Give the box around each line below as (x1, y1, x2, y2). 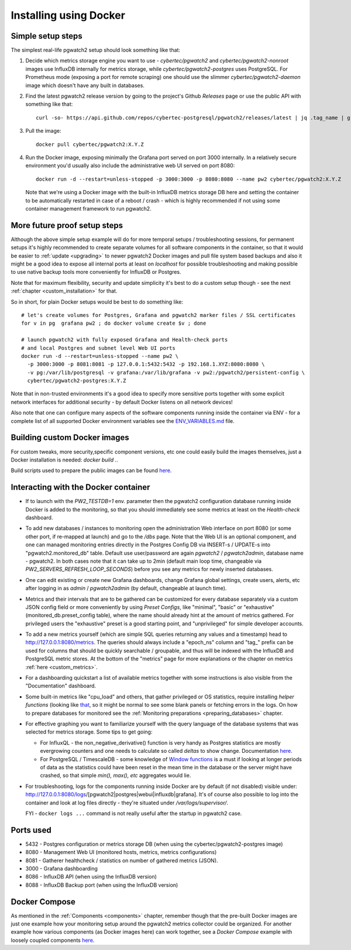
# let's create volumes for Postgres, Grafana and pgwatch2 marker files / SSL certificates (21, 312, 296, 318)
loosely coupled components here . (11, 937, 95, 944)
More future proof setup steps (11, 220, 123, 230)
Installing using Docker (11, 9, 126, 22)
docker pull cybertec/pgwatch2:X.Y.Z (36, 141, 144, 147)
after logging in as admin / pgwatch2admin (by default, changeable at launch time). (25, 585, 227, 592)
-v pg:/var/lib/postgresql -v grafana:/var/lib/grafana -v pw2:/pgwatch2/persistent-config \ (27, 369, 305, 376)
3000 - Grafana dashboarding (25, 865, 98, 872)
